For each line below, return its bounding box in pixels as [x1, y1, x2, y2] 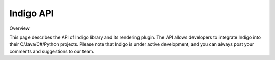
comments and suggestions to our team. [9, 48, 94, 54]
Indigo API [9, 8, 54, 19]
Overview [9, 25, 30, 31]
